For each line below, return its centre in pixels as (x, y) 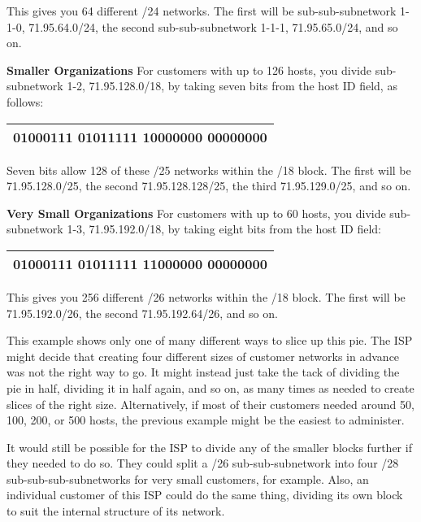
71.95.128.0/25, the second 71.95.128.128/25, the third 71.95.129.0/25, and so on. (209, 186)
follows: (25, 101)
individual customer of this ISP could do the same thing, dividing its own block (205, 495)
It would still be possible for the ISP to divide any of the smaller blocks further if (209, 447)
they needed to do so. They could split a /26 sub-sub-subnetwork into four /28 (203, 463)
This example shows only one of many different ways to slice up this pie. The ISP (210, 340)
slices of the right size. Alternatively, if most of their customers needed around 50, (210, 404)
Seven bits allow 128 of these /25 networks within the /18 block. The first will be (209, 170)
